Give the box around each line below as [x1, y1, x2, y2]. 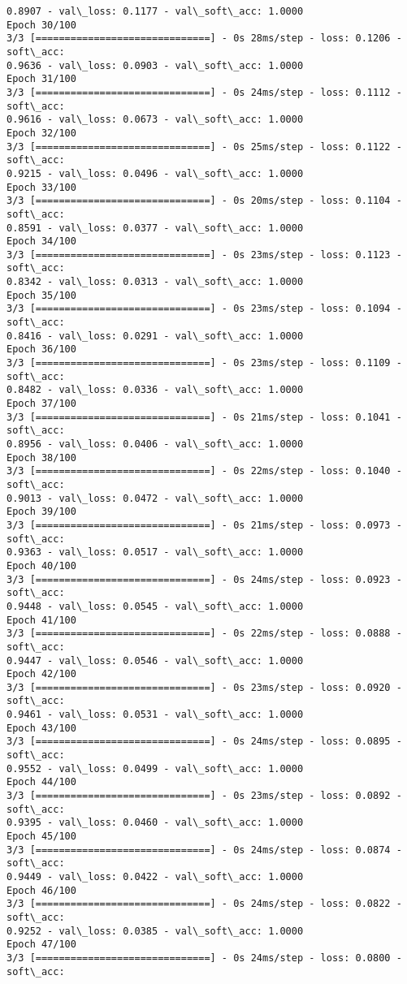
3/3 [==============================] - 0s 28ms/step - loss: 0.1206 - [6, 32, 402, 45]
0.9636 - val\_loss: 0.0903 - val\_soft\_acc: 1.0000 [6, 59, 304, 71]
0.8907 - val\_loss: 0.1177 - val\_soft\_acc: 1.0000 [6, 6, 304, 17]
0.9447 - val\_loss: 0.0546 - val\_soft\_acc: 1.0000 [6, 654, 304, 667]
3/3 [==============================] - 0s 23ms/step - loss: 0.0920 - [6, 681, 402, 693]
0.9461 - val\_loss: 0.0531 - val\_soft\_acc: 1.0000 [6, 709, 304, 721]
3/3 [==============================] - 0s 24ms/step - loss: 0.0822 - [6, 898, 402, 910]
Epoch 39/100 [6, 506, 76, 518]
